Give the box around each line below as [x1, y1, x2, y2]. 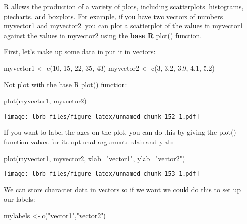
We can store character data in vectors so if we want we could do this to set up [4, 184, 241, 194]
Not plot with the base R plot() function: [4, 79, 127, 89]
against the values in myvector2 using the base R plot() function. [4, 30, 202, 40]
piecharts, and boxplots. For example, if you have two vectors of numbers [4, 11, 223, 21]
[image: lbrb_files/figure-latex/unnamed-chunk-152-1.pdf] [4, 113, 200, 120]
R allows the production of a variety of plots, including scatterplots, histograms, [4, 1, 244, 11]
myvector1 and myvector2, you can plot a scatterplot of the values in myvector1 [4, 20, 244, 31]
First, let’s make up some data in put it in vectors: [4, 46, 156, 57]
